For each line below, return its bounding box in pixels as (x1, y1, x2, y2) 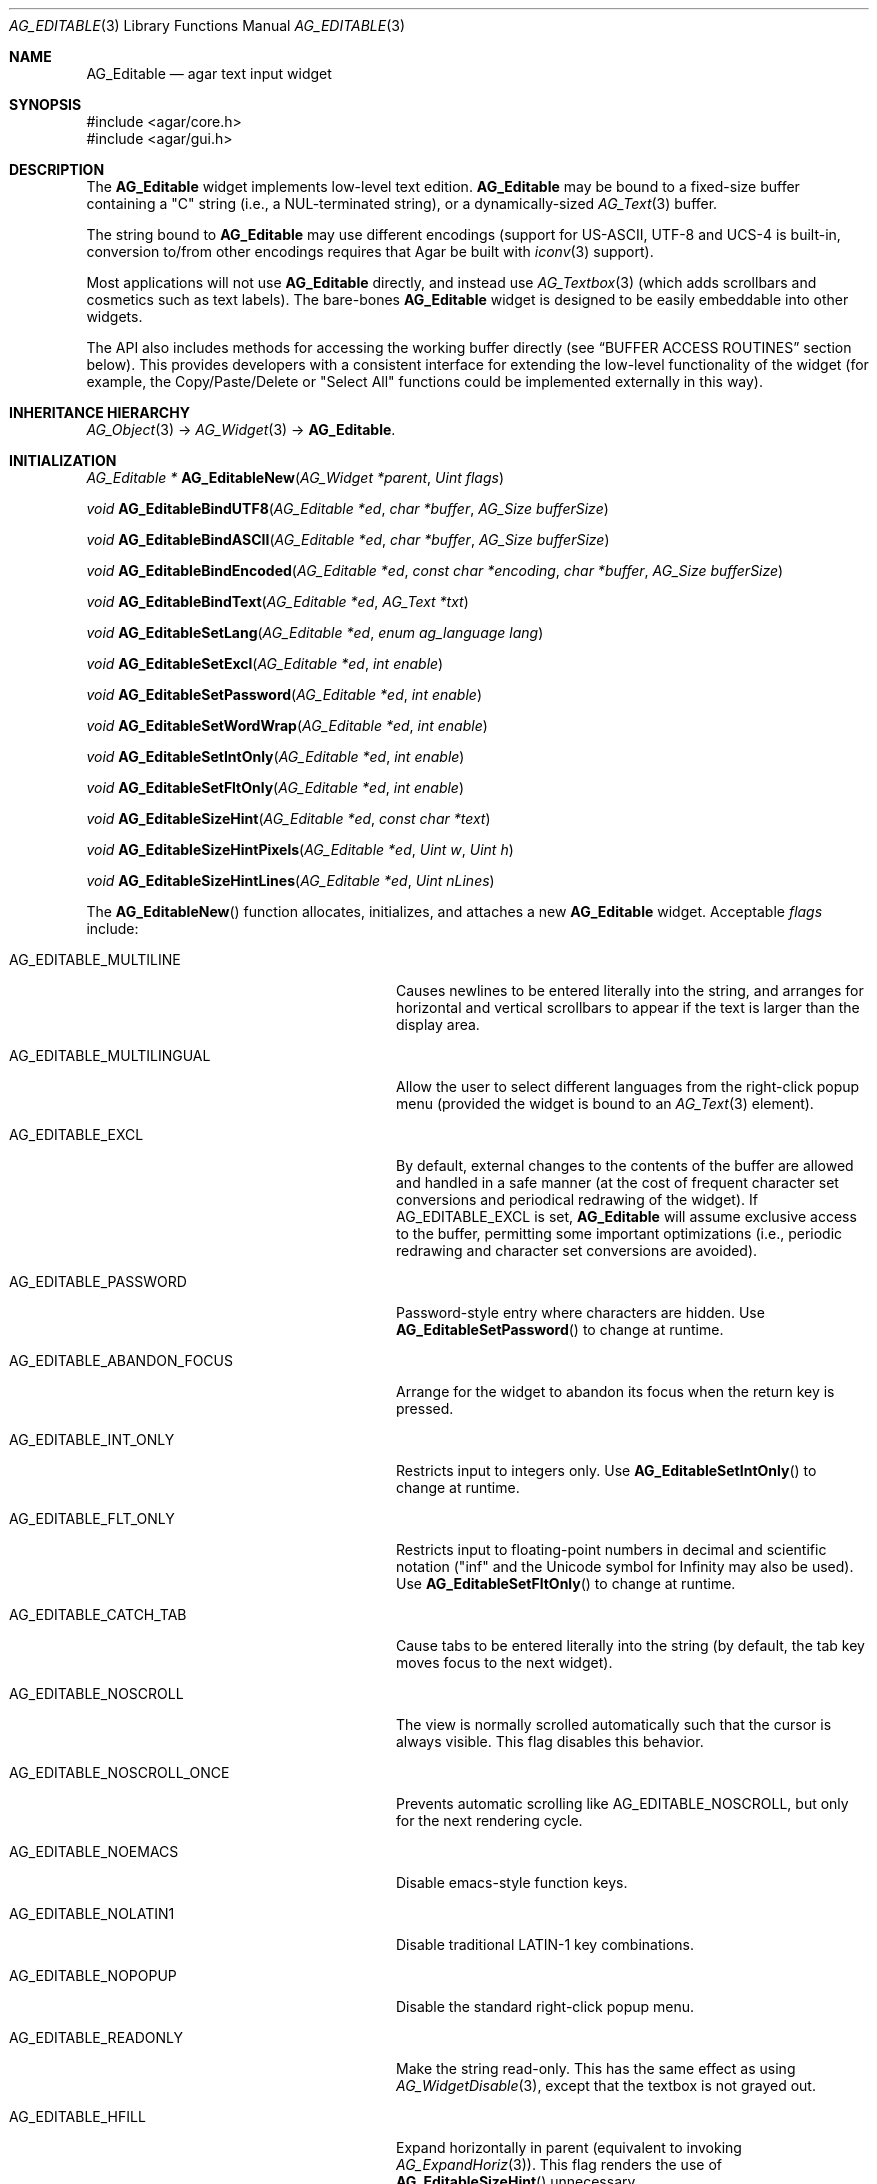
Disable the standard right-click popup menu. (396, 1998, 695, 2015)
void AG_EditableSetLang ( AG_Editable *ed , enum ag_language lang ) (86, 624, 544, 641)
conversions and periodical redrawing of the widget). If (396, 1191, 758, 1208)
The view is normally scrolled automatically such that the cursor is (396, 1716, 832, 1733)
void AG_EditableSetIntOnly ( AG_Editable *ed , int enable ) (86, 748, 465, 765)
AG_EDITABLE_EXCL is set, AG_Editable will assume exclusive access (396, 1208, 857, 1225)
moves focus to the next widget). (396, 1654, 613, 1671)
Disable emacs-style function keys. (396, 1874, 628, 1891)
